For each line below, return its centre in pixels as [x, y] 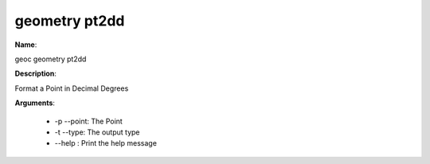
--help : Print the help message [106, 143]
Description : [36, 74]
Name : [26, 45]
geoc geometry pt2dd [51, 59]
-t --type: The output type [97, 132]
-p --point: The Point [88, 121]
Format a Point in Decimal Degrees [72, 88]
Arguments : [35, 103]
